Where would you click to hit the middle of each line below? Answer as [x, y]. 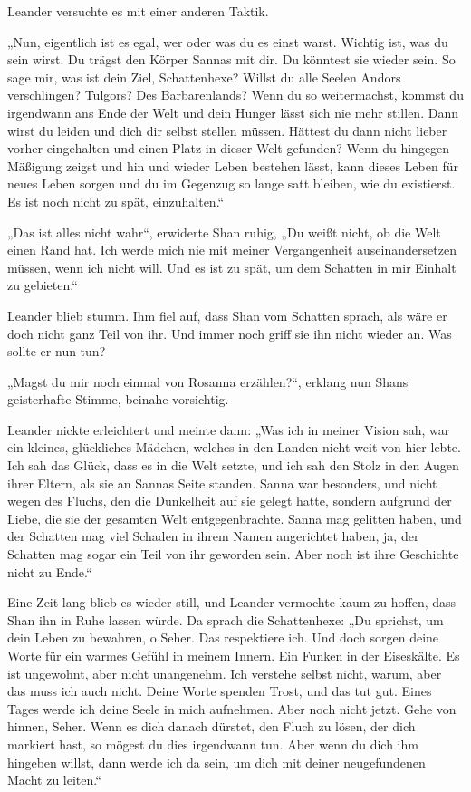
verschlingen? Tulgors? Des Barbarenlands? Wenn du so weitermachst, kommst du [235, 95]
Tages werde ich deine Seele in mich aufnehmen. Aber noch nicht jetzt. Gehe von [232, 708]
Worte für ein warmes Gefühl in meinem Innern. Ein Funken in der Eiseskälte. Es [234, 655]
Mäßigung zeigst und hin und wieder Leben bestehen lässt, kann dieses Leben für [233, 165]
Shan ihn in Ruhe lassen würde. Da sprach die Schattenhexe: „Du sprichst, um [226, 619]
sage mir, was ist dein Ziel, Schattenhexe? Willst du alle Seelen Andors [204, 77]
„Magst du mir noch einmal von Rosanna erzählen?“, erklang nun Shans [208, 381]
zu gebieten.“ [43, 285]
